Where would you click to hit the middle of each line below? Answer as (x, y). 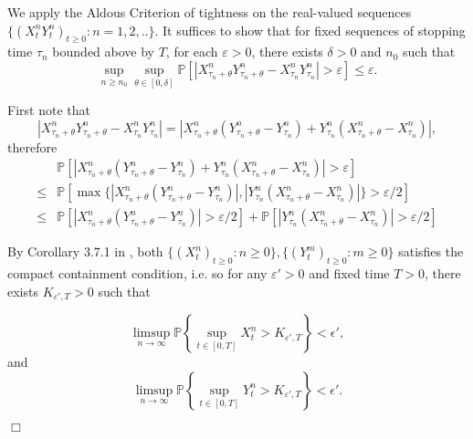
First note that (49, 110)
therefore (32, 146)
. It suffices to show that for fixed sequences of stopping (310, 30)
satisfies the (431, 251)
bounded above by (103, 52)
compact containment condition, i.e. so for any (137, 273)
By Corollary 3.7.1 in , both (85, 251)
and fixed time (349, 273)
